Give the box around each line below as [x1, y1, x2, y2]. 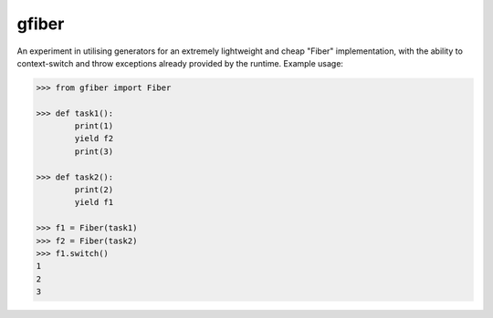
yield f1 [74, 197, 114, 208]
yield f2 [74, 133, 114, 144]
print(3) [74, 146, 114, 157]
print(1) [74, 121, 114, 131]
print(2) [74, 185, 114, 195]
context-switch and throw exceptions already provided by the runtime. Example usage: [16, 57, 344, 68]
